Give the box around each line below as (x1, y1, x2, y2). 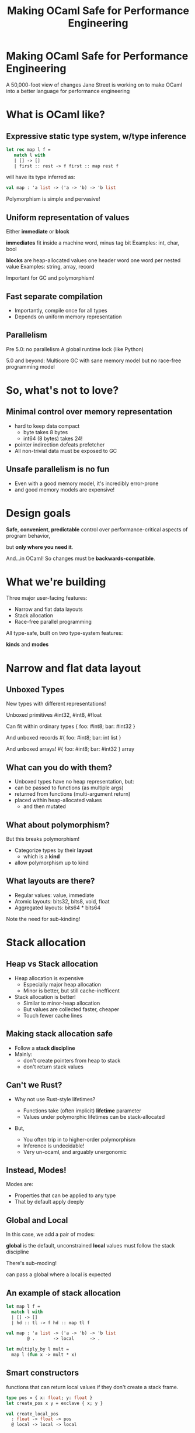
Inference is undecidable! (23, 1142, 85, 1149)
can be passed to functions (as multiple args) (14, 784, 124, 791)
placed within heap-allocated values (14, 797, 102, 804)
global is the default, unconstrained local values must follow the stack (6, 1242, 175, 1249)
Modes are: (6, 1181, 34, 1188)
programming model (6, 363, 55, 370)
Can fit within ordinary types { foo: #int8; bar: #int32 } (6, 723, 135, 730)
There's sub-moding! (6, 1260, 57, 1267)
